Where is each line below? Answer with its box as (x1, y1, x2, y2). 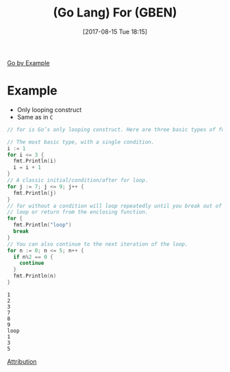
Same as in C (16, 113, 53, 121)
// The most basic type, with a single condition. (7, 139, 155, 146)
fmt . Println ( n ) (13, 272, 57, 279)
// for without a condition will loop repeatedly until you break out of (7, 202, 222, 209)
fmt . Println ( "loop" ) (13, 222, 72, 229)
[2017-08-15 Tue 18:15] (82, 27, 148, 36)
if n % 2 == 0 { (13, 253, 53, 260)
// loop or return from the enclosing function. (7, 209, 149, 216)
